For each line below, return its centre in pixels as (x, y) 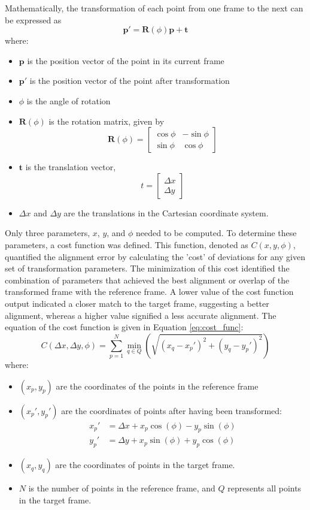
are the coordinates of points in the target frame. (145, 465)
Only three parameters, (48, 233)
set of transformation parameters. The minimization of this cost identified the (147, 268)
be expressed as (33, 19)
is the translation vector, (71, 167)
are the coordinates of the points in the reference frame (157, 386)
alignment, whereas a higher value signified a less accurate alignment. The (141, 315)
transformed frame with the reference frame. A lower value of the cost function (149, 292)
